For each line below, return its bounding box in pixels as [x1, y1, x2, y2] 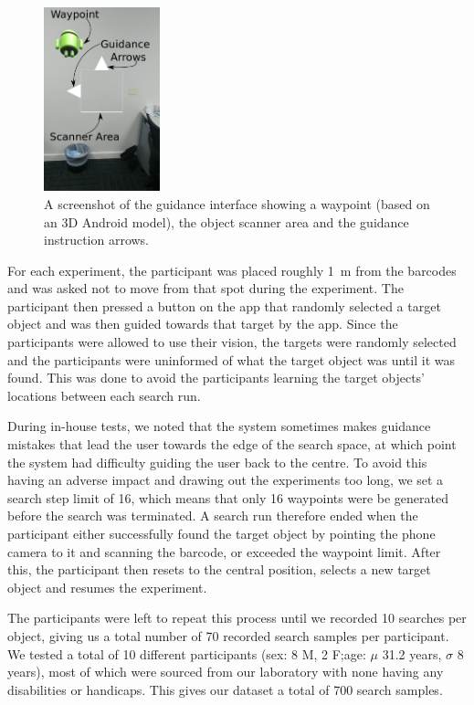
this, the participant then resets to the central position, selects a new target [7, 560, 431, 579]
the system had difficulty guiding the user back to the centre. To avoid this [7, 452, 427, 471]
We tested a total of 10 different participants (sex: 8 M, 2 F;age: [7, 644, 366, 663]
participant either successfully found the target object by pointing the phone [7, 524, 436, 542]
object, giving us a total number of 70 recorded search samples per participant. [7, 626, 449, 645]
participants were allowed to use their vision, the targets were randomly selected [7, 332, 457, 352]
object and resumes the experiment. [7, 577, 207, 596]
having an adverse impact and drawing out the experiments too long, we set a [7, 470, 444, 489]
